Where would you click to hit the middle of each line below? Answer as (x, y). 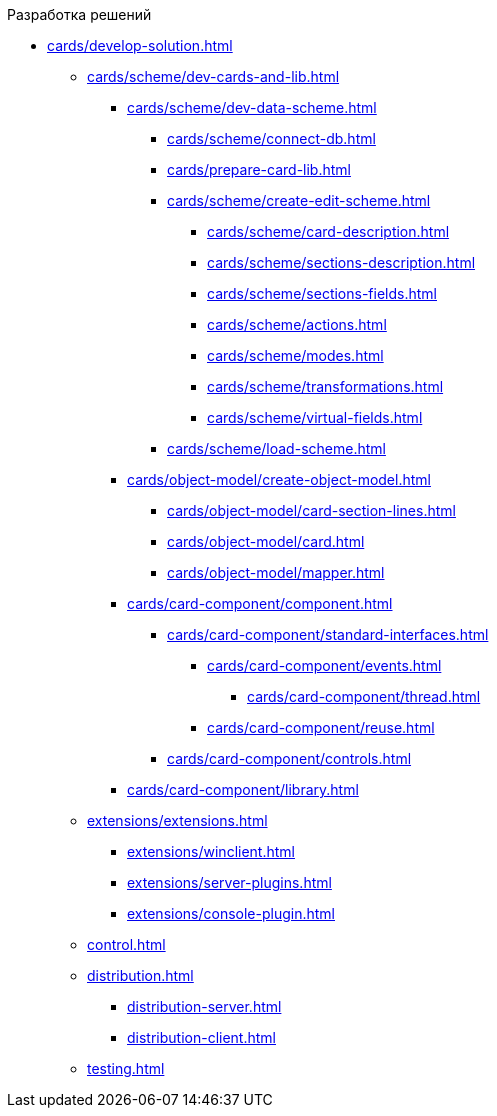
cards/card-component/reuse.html (321, 727)
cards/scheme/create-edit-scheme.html (299, 200)
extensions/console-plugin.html (231, 913)
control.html (126, 944)
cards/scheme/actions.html (297, 324)
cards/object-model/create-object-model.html (279, 479)
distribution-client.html (201, 1037)
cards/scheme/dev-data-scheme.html (252, 107)
